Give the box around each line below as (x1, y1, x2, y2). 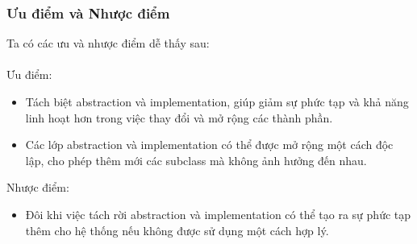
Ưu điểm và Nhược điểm (6, 2, 170, 23)
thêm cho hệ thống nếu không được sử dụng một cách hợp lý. (25, 221, 329, 238)
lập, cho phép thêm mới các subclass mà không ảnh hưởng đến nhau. (25, 151, 367, 168)
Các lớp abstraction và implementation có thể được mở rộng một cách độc (25, 136, 394, 153)
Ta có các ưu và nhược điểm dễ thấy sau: (6, 35, 210, 52)
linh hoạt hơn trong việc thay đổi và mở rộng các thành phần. (25, 109, 333, 126)
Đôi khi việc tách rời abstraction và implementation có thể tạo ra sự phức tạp (25, 205, 411, 222)
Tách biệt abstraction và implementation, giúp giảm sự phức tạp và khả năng (25, 93, 409, 110)
